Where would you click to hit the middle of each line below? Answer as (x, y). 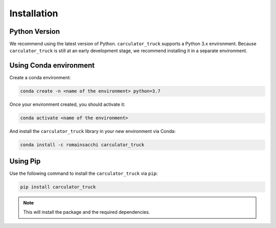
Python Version (35, 31)
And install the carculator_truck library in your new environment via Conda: (93, 131)
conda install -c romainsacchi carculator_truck (82, 145)
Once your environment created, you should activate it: (67, 104)
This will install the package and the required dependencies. (87, 212)
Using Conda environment (52, 66)
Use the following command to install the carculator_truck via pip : (84, 173)
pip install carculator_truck (58, 187)
